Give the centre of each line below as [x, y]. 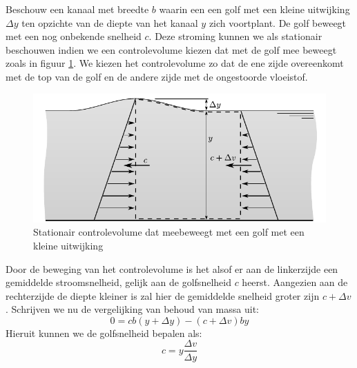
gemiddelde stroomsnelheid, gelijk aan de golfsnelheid [118, 282]
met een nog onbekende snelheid [74, 36]
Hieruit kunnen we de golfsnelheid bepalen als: [104, 333]
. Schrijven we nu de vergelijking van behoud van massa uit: [132, 309]
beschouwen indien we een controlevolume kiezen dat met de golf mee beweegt [171, 49]
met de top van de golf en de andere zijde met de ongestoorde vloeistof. [157, 76]
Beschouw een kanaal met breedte [77, 9]
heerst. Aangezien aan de [295, 282]
